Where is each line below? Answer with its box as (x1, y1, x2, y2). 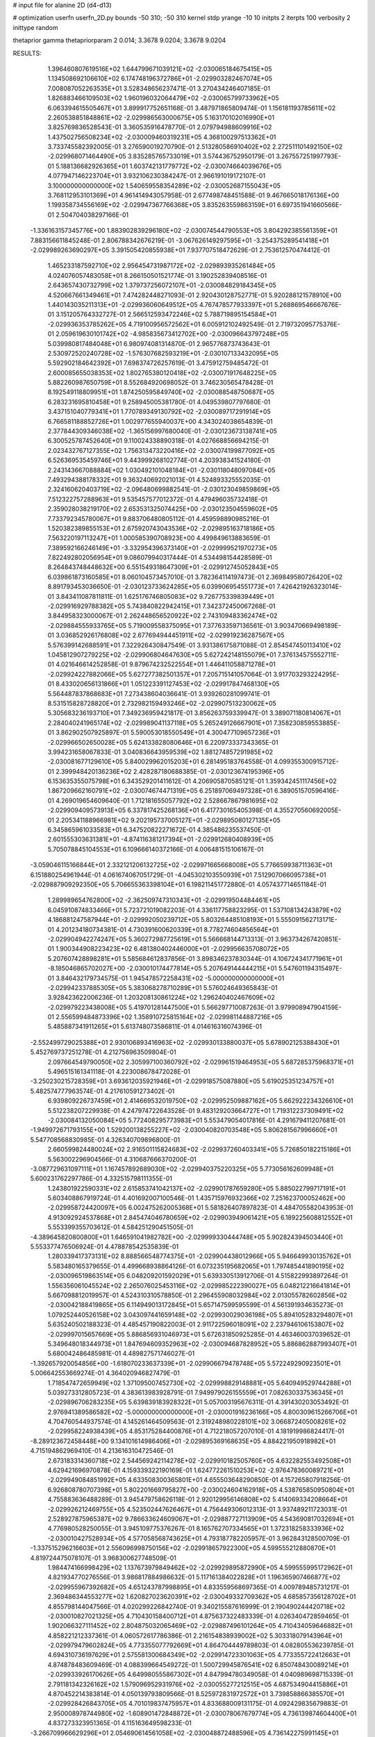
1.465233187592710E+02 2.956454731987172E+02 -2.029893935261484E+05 (47, 261, 276, 270)
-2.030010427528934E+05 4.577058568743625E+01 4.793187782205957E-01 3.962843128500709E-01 (47, 1534, 350, 1542)
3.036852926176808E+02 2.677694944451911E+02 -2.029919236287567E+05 (56, 631, 285, 639)
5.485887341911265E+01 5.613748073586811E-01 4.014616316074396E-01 (47, 1022, 262, 1031)
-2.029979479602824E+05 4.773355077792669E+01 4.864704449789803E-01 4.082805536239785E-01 (47, 1641, 354, 1649)
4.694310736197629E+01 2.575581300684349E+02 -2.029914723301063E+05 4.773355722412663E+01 (47, 1651, 351, 1659)
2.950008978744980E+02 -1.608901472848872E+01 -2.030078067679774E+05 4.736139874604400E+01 (47, 1709, 357, 1718)
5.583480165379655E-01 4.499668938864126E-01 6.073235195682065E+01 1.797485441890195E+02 (47, 1262, 344, 1270)
